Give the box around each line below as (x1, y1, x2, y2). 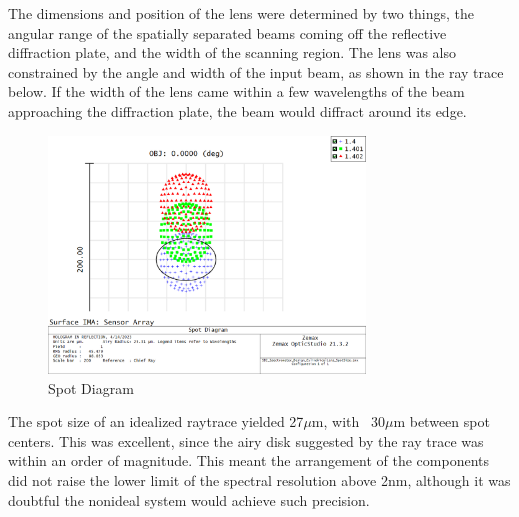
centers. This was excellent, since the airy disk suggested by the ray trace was (8, 430, 484, 451)
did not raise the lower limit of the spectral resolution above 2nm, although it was (8, 470, 511, 491)
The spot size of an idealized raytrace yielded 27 (8, 411, 304, 432)
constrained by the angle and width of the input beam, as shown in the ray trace (8, 61, 504, 82)
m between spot (393, 411, 490, 432)
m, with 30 (311, 411, 385, 432)
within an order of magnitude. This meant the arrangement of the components (8, 450, 489, 471)
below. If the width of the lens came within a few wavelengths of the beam (8, 81, 465, 102)
